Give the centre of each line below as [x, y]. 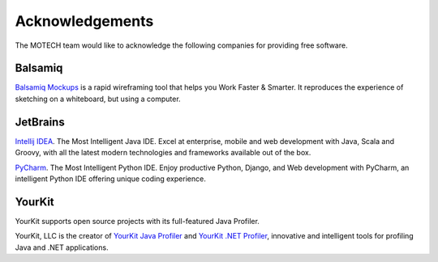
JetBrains [40, 122]
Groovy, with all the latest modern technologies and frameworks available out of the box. [163, 153]
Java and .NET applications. [62, 247]
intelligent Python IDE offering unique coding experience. [110, 179]
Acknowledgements [84, 21]
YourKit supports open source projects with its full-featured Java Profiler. [137, 221]
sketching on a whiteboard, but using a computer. [98, 99]
